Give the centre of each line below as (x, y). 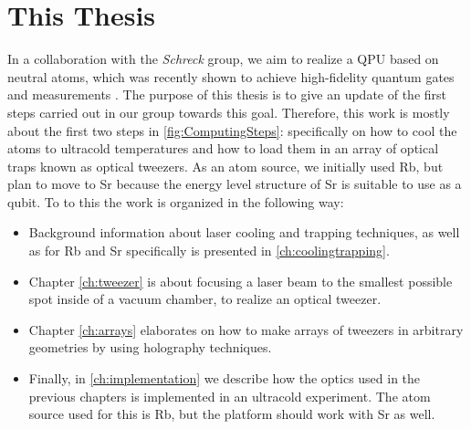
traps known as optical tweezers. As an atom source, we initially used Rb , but (225, 166)
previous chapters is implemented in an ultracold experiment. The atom (230, 396)
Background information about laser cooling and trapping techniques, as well (244, 232)
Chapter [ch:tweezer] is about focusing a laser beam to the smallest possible (241, 281)
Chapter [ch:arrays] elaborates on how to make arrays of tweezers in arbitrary (246, 329)
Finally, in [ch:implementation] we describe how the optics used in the (225, 378)
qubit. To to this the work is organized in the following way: (176, 201)
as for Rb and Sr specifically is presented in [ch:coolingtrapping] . (209, 251)
